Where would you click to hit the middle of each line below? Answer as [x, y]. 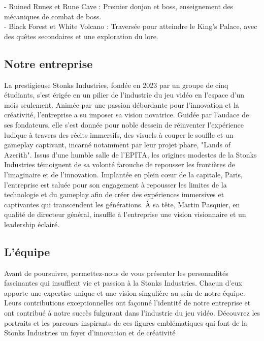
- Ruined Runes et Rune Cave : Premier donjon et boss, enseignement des [119, 6]
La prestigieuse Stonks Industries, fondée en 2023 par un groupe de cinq [116, 85]
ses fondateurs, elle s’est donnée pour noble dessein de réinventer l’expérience [124, 124]
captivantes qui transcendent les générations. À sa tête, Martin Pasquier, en [122, 204]
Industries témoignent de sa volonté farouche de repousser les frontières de [120, 164]
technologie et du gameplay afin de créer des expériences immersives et [114, 194]
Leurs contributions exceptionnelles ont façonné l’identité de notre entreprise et [127, 303]
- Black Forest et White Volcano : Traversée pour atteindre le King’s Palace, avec [131, 26]
